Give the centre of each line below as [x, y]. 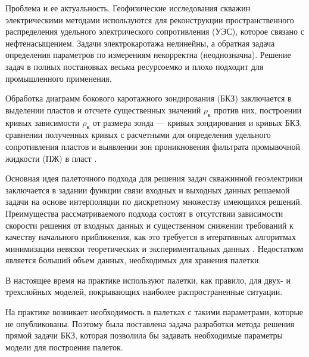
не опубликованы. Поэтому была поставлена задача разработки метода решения [150, 323]
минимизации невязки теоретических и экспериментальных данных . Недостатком [154, 248]
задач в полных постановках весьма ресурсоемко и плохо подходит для [135, 66]
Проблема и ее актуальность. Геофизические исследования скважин [128, 8]
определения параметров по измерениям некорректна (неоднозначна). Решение [148, 55]
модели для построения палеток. [64, 347]
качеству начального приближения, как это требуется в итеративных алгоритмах [151, 237]
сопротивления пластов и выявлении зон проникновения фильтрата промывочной [153, 146]
